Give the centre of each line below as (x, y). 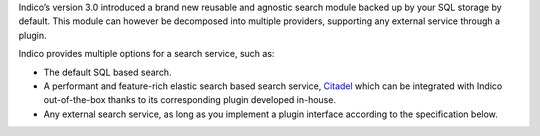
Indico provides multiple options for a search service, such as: (146, 54)
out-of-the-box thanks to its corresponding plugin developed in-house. (190, 100)
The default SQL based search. (107, 72)
